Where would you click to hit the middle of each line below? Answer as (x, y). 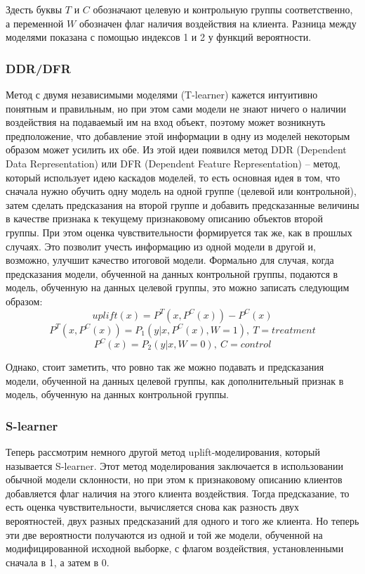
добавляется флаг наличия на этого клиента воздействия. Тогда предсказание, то (178, 493)
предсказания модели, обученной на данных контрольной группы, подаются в (172, 273)
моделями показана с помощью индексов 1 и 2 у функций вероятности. (159, 37)
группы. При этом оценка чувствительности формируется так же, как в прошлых (179, 232)
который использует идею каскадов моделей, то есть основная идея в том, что (173, 177)
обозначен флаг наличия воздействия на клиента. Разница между (218, 23)
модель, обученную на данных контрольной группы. (117, 394)
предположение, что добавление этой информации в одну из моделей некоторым (178, 135)
